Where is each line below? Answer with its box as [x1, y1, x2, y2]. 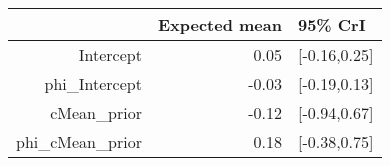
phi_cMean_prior [16, 130, 142, 153]
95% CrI [297, 13, 366, 36]
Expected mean [157, 13, 282, 36]
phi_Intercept [44, 72, 142, 95]
